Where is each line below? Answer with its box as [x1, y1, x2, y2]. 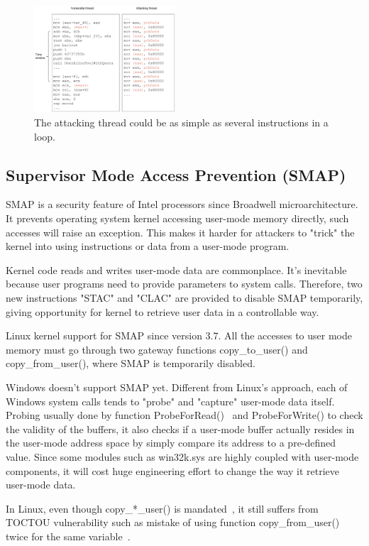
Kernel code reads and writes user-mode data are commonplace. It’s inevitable [6, 262, 347, 277]
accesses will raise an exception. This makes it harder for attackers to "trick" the [6, 224, 355, 239]
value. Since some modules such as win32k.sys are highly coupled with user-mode [6, 449, 359, 464]
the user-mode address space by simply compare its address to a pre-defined [6, 435, 336, 450]
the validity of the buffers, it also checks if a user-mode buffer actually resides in [6, 421, 355, 436]
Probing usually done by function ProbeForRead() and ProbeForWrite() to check [6, 408, 363, 422]
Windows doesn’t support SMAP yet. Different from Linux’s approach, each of [6, 379, 348, 394]
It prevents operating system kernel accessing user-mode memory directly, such [6, 211, 349, 225]
